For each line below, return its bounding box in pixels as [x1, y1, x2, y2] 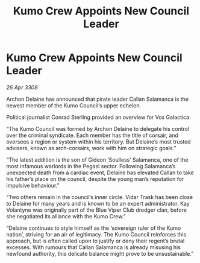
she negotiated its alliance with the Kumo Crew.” [6, 212, 126, 220]
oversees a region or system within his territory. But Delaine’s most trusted [6, 138, 191, 145]
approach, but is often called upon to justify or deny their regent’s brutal [6, 237, 185, 244]
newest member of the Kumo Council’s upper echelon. [6, 101, 142, 109]
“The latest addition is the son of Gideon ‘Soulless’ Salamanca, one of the [6, 156, 189, 163]
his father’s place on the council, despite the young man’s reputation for [6, 175, 184, 182]
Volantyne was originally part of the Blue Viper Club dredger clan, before [6, 206, 187, 214]
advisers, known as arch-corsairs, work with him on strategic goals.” [6, 144, 177, 151]
